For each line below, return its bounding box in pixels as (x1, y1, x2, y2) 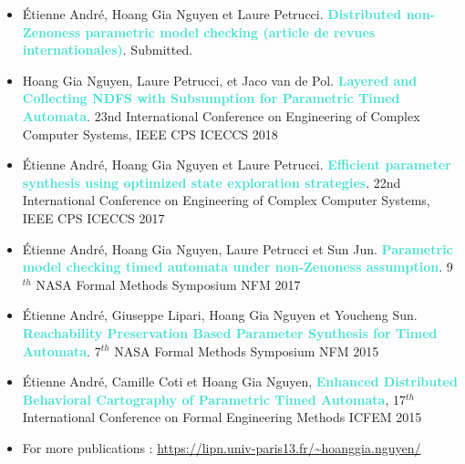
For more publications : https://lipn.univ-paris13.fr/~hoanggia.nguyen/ (22, 438, 421, 457)
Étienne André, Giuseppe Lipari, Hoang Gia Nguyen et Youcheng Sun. (22, 305, 418, 325)
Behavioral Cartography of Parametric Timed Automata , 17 (22, 389, 406, 408)
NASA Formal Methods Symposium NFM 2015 (114, 341, 379, 360)
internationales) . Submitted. (22, 40, 193, 59)
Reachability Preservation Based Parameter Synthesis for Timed (22, 323, 438, 342)
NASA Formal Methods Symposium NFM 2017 (36, 274, 301, 294)
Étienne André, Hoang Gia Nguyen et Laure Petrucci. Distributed (22, 5, 402, 23)
